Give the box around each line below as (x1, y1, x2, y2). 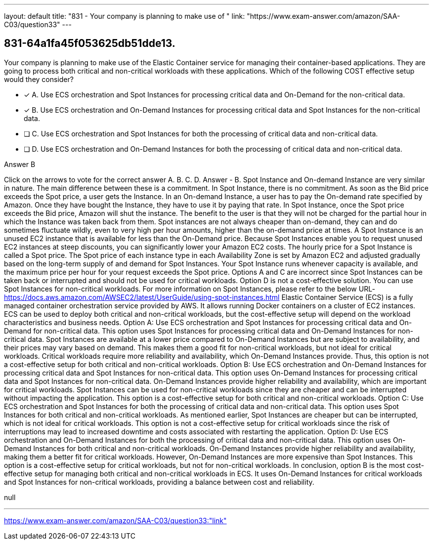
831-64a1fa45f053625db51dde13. (4, 37, 175, 50)
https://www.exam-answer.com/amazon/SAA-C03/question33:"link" (4, 516, 227, 525)
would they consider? (4, 75, 74, 84)
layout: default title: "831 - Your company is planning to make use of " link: (4, 12, 245, 20)
